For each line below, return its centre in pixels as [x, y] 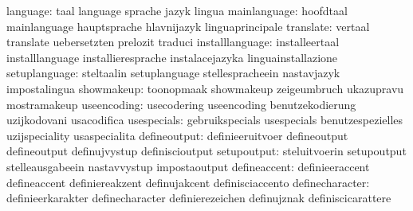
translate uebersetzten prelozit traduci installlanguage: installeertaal [173, 42]
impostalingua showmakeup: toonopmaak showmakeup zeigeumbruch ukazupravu [205, 88]
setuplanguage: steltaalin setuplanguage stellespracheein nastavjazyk [173, 73]
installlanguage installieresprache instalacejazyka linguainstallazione [172, 57]
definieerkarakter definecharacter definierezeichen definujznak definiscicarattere [199, 198]
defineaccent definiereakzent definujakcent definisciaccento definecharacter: [188, 182]
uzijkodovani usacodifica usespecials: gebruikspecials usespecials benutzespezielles [205, 120]
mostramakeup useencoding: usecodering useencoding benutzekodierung [181, 104]
